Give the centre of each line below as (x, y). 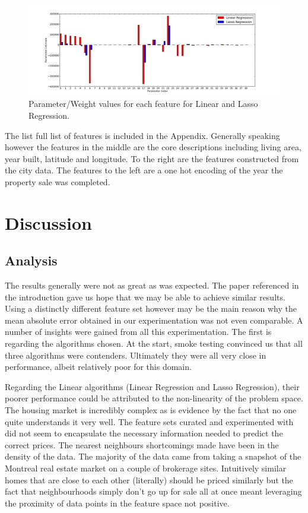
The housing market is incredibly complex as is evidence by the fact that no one (151, 410)
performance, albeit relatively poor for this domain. (98, 367)
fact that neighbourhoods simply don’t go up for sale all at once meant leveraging (153, 491)
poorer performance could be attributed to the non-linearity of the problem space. (154, 398)
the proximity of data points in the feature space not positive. (117, 503)
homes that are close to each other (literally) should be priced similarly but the (149, 479)
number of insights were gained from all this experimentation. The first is (138, 332)
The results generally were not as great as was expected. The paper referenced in (152, 285)
